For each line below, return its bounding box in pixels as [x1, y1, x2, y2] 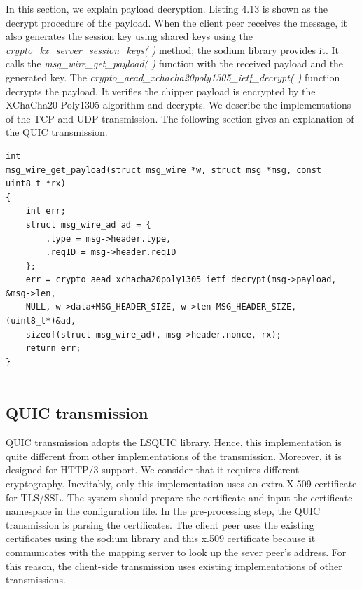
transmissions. [6, 572, 66, 587]
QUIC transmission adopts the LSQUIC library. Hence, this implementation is [6, 435, 342, 450]
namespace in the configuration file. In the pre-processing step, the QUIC [6, 504, 321, 518]
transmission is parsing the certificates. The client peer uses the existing [6, 517, 314, 532]
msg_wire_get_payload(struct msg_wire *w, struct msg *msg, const [6, 165, 322, 175]
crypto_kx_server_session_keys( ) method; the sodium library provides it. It [6, 42, 339, 57]
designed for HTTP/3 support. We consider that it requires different [6, 462, 300, 477]
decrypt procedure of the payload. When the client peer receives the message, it [6, 15, 348, 29]
